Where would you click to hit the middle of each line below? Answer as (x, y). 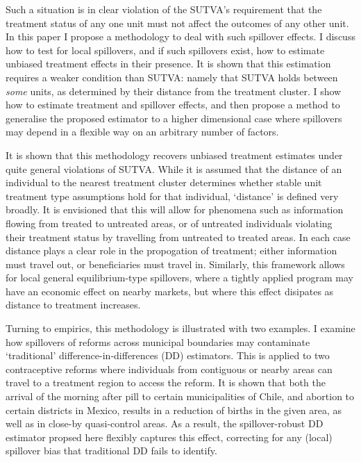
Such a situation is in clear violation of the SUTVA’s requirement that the (164, 9)
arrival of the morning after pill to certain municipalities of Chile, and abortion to (180, 396)
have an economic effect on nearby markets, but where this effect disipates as (170, 291)
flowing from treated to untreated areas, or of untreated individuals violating (169, 223)
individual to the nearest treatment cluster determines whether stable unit (164, 182)
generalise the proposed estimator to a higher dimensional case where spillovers (174, 118)
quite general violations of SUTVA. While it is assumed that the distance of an (174, 168)
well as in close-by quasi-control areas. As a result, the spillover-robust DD (165, 423)
